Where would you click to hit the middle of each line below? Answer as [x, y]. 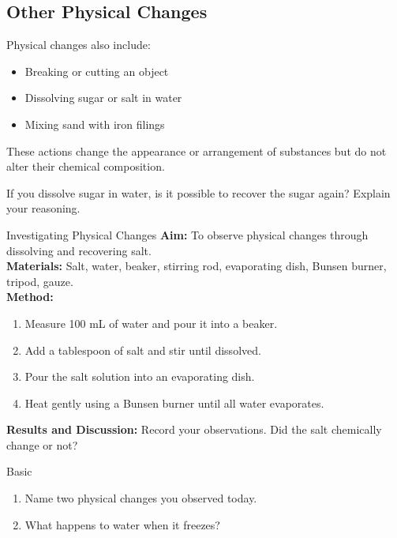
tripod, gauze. [40, 281]
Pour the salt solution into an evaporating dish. [140, 376]
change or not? [42, 444]
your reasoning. [43, 208]
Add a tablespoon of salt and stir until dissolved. [143, 350]
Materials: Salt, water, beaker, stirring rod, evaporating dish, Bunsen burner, [197, 266]
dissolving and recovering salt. [79, 250]
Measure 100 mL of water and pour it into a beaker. [151, 323]
